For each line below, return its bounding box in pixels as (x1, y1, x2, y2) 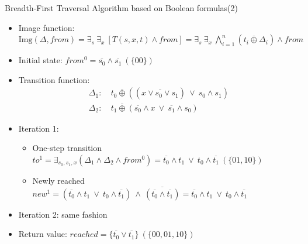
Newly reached (32, 174, 85, 186)
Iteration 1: (18, 122, 59, 134)
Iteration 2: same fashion (18, 208, 108, 220)
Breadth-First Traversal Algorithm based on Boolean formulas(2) (5, 2, 238, 13)
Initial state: (18, 54, 63, 66)
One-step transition (32, 142, 102, 154)
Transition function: (18, 73, 90, 85)
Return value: (18, 228, 67, 240)
